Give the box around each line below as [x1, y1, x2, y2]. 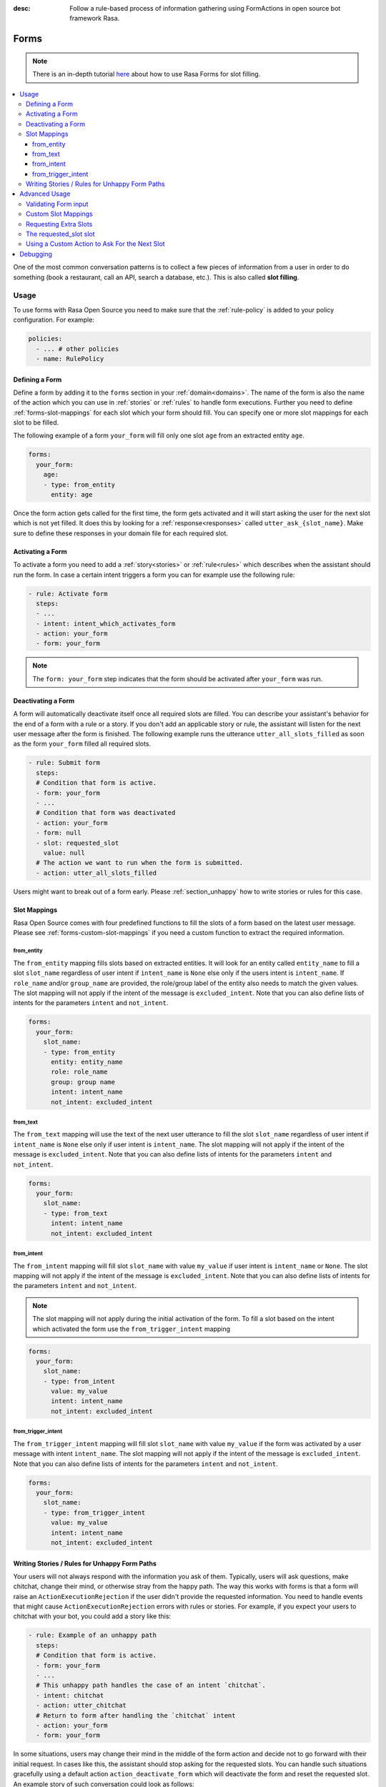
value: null [43, 848, 86, 857]
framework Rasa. [69, 14, 120, 23]
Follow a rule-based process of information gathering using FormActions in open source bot [69, 4, 341, 12]
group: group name [51, 1078, 116, 1086]
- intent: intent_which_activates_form [36, 619, 176, 628]
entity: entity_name [51, 1058, 123, 1066]
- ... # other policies [36, 345, 119, 353]
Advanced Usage [19, 189, 71, 198]
